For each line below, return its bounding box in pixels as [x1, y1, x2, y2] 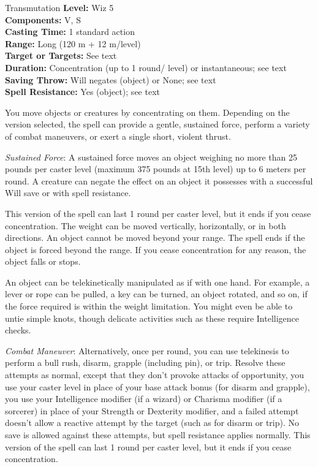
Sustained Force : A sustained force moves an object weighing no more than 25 [5, 150, 297, 163]
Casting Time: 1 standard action [5, 25, 135, 38]
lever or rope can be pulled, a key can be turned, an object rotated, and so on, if [5, 287, 308, 300]
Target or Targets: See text [5, 49, 117, 62]
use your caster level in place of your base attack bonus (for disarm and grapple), [5, 380, 310, 393]
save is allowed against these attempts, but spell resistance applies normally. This [5, 428, 311, 441]
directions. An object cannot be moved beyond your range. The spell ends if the [5, 231, 305, 244]
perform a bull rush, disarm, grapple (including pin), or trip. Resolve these [5, 356, 286, 369]
